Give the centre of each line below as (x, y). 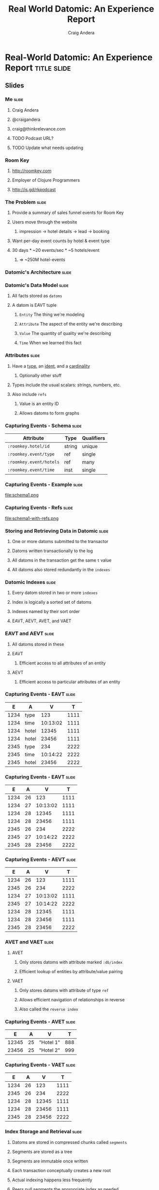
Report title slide (38, 68)
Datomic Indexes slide (30, 582)
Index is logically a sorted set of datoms (52, 602)
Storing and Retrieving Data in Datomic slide (57, 531)
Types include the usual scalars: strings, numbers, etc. (66, 385)
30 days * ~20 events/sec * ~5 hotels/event (56, 250)
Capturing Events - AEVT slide (40, 859)
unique (90, 446)
